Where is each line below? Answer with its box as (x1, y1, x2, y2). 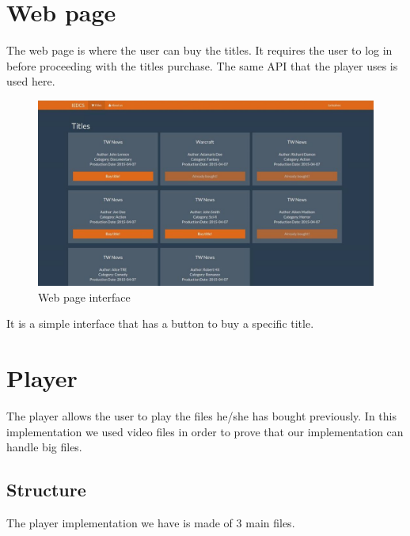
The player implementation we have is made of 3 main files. (6, 515, 295, 531)
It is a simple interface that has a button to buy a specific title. (6, 315, 314, 332)
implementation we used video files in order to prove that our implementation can (6, 423, 404, 439)
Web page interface (38, 288, 131, 305)
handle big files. (6, 439, 82, 455)
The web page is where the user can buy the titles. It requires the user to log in (6, 42, 393, 59)
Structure (6, 477, 86, 502)
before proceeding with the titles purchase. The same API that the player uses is (6, 57, 398, 74)
